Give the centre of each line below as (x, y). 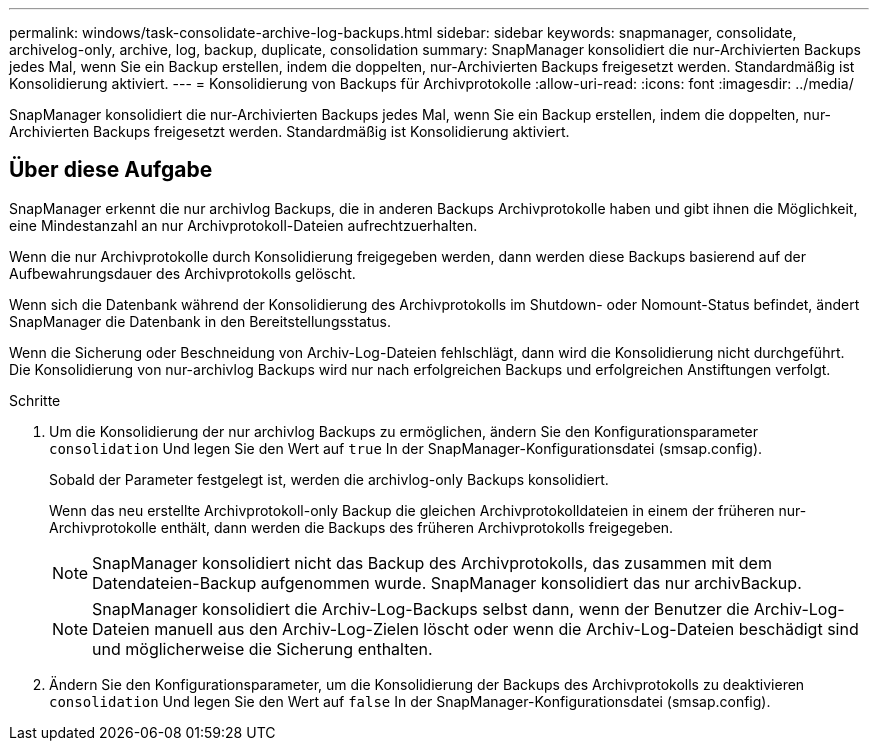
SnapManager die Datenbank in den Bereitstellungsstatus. (200, 321)
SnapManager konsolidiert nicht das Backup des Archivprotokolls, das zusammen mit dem (432, 562)
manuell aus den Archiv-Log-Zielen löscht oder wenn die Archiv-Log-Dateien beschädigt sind (506, 628)
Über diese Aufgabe (111, 170)
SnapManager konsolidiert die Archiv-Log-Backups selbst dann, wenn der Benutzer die (421, 608)
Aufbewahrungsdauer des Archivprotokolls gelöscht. (182, 273)
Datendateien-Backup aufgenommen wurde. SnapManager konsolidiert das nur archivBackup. (447, 582)
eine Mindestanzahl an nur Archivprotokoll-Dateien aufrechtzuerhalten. (243, 225)
